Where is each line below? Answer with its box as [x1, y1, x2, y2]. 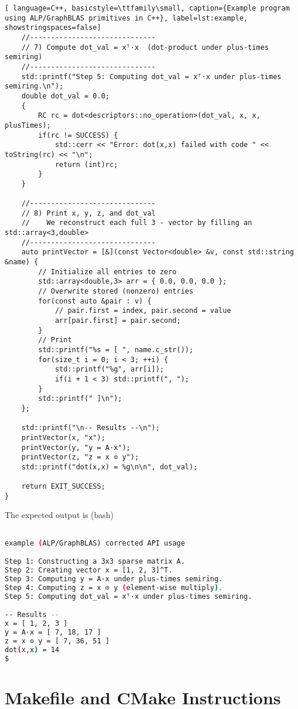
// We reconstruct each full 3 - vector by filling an [21, 219, 252, 227]
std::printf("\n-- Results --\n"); [21, 424, 160, 432]
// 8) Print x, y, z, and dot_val [21, 209, 156, 217]
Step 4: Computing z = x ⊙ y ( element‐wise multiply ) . [5, 583, 223, 592]
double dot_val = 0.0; [21, 91, 109, 100]
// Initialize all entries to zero [38, 267, 177, 276]
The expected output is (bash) [5, 509, 114, 521]
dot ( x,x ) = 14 [5, 645, 60, 654]
